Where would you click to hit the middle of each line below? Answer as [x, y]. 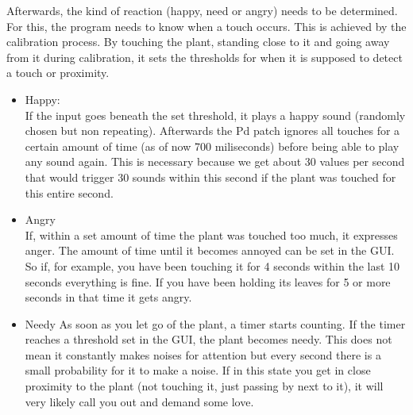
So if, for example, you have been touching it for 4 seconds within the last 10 [212, 265]
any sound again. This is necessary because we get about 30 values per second [215, 161]
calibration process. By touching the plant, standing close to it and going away [198, 42]
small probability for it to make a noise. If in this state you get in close [198, 370]
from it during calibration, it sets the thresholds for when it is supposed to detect [205, 57]
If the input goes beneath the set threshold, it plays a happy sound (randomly [215, 115]
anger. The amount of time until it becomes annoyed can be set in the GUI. [210, 250]
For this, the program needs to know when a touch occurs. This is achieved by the [206, 26]
